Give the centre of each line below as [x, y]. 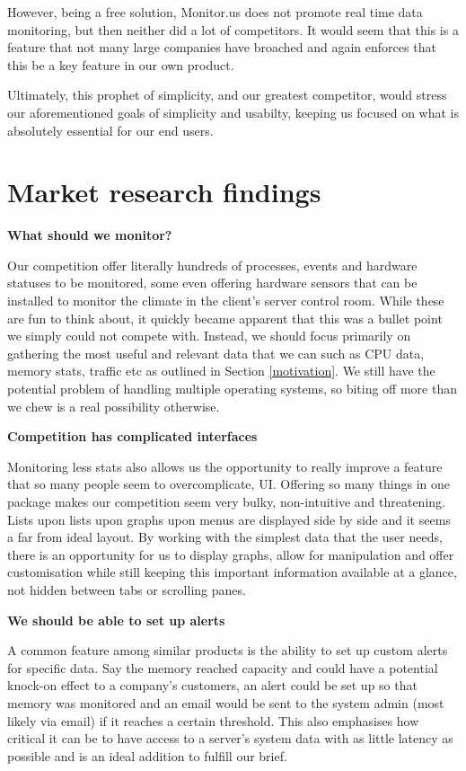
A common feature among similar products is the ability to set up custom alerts [228, 650]
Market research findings [164, 192]
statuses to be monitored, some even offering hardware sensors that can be [212, 283]
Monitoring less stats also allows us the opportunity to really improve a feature [225, 466]
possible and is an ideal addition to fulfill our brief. [147, 755]
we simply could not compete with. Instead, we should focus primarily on [209, 336]
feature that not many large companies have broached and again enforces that [222, 47]
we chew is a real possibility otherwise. [114, 406]
